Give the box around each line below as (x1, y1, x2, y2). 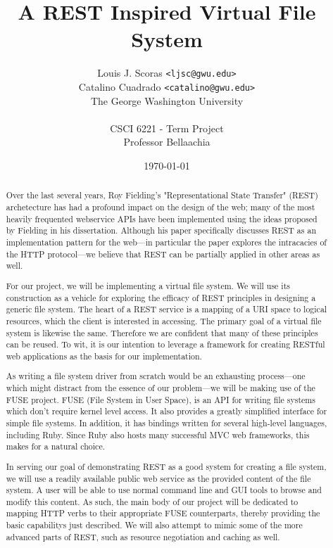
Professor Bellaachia (123, 134, 211, 149)
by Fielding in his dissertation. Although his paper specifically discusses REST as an (6, 224, 317, 236)
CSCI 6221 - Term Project (110, 120, 224, 135)
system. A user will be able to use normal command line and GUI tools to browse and (6, 484, 322, 496)
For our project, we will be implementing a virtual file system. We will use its (6, 279, 290, 291)
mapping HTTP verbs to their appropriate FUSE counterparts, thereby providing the (6, 507, 320, 519)
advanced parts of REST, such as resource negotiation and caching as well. (6, 530, 280, 542)
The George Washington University (90, 93, 244, 108)
